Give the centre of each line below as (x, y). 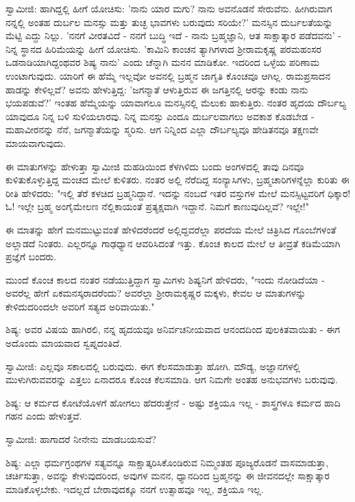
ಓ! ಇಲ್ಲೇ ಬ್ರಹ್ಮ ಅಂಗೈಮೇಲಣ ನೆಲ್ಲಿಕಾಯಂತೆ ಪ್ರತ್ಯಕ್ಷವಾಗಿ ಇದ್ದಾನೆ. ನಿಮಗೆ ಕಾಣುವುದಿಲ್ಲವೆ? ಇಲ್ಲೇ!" (157, 206)
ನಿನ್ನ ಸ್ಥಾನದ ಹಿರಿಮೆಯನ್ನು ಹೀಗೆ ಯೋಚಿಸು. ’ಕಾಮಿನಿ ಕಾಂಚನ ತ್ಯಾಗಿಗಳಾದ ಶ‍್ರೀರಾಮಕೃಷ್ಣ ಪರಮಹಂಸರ (163, 48)
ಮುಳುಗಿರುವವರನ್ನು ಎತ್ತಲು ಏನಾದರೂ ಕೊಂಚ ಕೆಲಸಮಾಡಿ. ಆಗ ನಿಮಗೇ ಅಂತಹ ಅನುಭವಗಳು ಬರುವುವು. (172, 379)
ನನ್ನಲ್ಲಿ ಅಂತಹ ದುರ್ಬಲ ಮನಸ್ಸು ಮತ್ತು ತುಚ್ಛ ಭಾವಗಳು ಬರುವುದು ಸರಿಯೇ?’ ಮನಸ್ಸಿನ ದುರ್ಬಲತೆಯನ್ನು (169, 22)
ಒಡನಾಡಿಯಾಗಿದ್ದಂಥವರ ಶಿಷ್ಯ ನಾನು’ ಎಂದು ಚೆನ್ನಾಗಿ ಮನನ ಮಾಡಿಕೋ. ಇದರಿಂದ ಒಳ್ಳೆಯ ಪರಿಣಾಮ (163, 62)
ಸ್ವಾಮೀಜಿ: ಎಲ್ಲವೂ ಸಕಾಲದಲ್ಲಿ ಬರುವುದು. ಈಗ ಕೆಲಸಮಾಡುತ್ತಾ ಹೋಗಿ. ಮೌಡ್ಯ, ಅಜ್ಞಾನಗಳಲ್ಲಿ (153, 366)
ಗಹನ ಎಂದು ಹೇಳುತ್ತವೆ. (44, 416)
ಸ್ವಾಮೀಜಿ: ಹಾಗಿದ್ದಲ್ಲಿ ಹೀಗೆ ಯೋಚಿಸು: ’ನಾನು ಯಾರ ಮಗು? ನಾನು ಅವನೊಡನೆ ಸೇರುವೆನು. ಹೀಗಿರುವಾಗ (169, 8)
